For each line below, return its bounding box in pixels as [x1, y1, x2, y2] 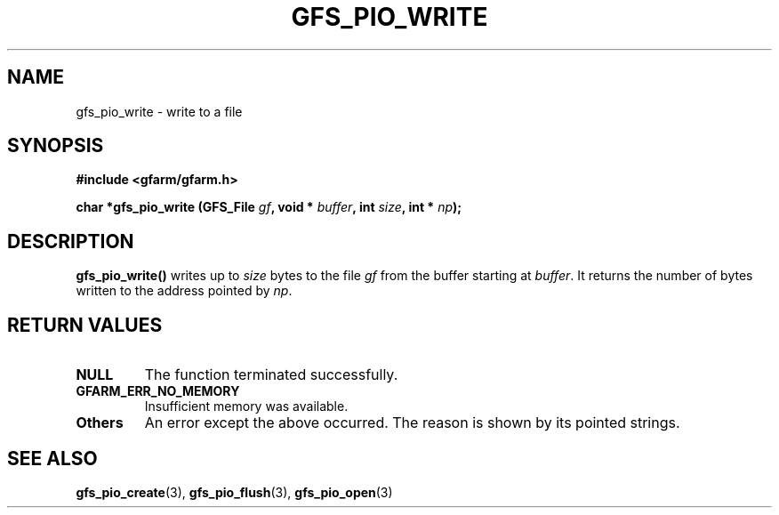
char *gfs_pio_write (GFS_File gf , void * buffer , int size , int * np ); [76, 199, 462, 215]
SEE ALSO [7, 447, 98, 470]
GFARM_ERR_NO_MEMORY [76, 383, 240, 399]
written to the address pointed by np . [76, 283, 293, 299]
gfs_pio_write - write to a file [76, 103, 243, 119]
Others [76, 414, 124, 432]
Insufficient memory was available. [144, 398, 349, 414]
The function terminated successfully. [144, 366, 398, 384]
